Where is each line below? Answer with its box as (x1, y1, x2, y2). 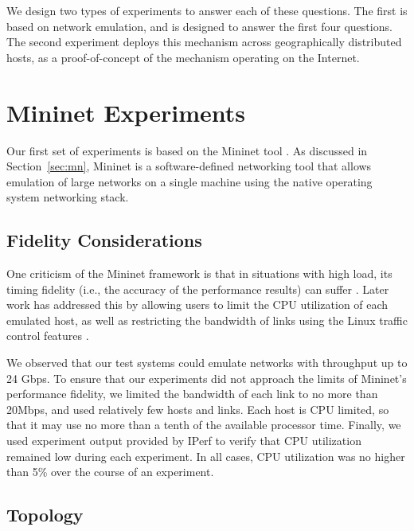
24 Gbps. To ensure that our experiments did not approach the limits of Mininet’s (6, 369, 407, 386)
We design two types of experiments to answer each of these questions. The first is (6, 2, 408, 18)
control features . (6, 327, 89, 344)
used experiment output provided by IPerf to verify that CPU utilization (6, 432, 361, 449)
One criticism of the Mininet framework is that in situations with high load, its (6, 265, 393, 282)
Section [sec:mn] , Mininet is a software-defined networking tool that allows (6, 158, 372, 174)
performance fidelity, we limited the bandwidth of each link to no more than (6, 385, 378, 402)
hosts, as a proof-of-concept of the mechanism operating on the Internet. (6, 49, 360, 65)
